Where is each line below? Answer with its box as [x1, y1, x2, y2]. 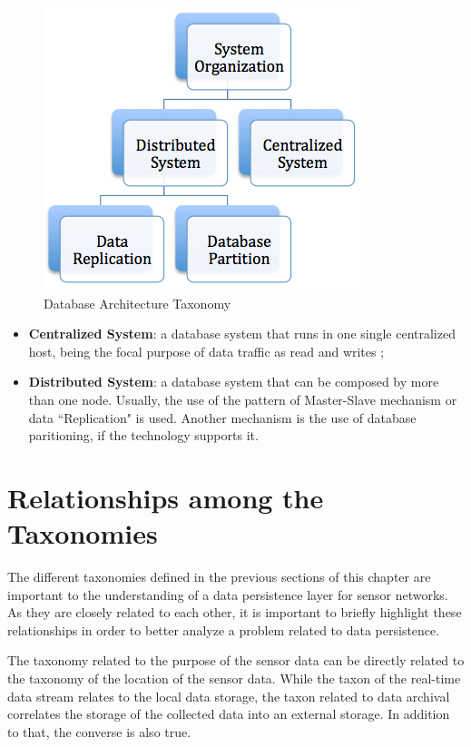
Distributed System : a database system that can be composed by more [28, 372, 439, 391]
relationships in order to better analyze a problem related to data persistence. [7, 620, 440, 639]
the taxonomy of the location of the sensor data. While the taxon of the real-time [7, 669, 461, 688]
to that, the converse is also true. [7, 722, 191, 741]
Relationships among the [7, 478, 324, 516]
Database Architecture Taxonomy [44, 293, 231, 312]
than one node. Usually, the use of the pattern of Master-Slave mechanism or [28, 389, 457, 408]
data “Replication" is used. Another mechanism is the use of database [28, 408, 417, 427]
